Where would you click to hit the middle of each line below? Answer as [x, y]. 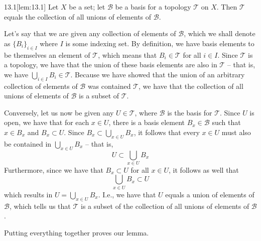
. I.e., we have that [127, 194]
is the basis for [190, 112]
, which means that [127, 54]
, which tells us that [40, 206]
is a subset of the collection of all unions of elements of [165, 206]
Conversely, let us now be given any [59, 112]
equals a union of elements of [210, 194]
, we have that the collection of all [191, 86]
